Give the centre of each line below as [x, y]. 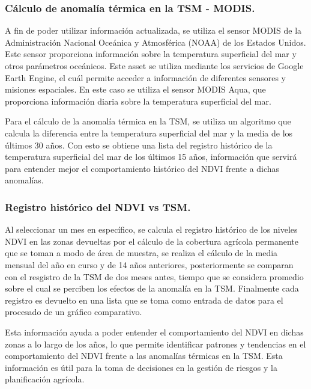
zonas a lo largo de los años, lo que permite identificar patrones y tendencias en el [155, 344]
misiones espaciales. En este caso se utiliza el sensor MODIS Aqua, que [135, 89]
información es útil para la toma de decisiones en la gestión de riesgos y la [141, 367]
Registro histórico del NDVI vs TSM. [98, 207]
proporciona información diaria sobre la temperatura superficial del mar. [138, 101]
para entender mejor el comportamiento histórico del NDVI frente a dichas [142, 168]
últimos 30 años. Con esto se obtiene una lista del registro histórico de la [139, 145]
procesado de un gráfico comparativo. [74, 312]
